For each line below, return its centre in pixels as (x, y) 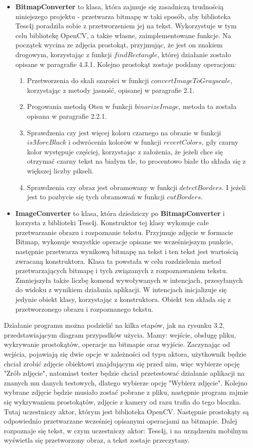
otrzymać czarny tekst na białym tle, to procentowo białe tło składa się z (136, 161)
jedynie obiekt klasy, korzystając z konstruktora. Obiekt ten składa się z (123, 299)
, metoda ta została (208, 106)
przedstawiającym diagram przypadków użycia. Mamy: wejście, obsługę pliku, (120, 334)
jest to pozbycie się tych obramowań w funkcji (96, 197)
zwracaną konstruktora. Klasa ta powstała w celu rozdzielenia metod (118, 261)
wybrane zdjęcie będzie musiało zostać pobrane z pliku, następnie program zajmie (126, 392)
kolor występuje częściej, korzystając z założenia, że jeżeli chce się (125, 151)
